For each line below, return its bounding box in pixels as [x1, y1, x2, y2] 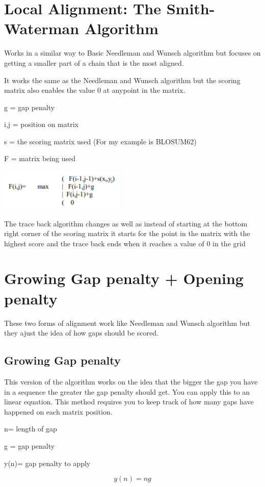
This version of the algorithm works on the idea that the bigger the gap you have [4, 376, 258, 387]
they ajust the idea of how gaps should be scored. [4, 327, 158, 338]
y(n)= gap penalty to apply [4, 457, 91, 468]
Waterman [4, 18, 79, 39]
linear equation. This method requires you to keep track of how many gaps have [4, 396, 254, 407]
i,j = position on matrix [4, 119, 78, 130]
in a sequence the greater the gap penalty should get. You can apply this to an [4, 386, 250, 397]
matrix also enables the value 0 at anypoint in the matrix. [4, 85, 185, 95]
